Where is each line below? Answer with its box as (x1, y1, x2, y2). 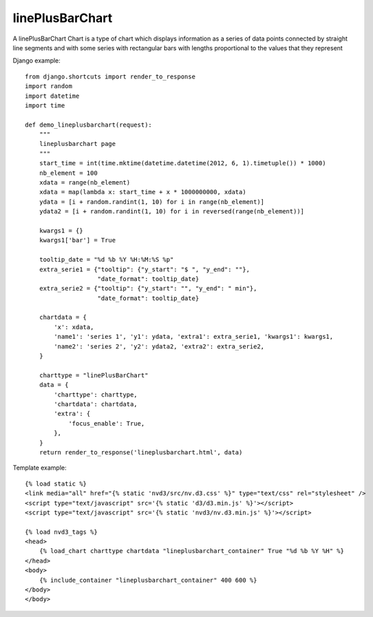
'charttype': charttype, (54, 390, 138, 399)
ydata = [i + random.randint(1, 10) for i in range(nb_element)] (39, 198, 265, 206)
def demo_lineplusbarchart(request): (25, 121, 153, 129)
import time (25, 101, 65, 109)
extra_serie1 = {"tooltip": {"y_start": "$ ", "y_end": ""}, (39, 265, 251, 273)
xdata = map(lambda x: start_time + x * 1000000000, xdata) (39, 188, 247, 196)
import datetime (25, 92, 80, 100)
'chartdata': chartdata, (54, 400, 138, 408)
